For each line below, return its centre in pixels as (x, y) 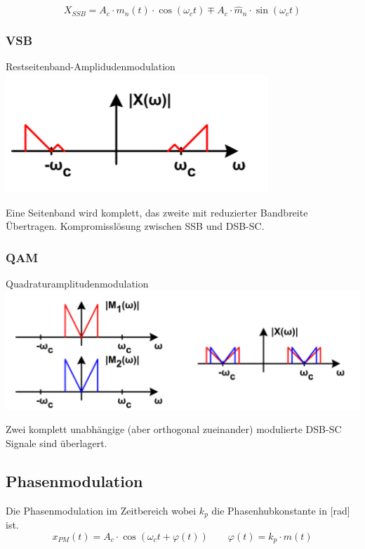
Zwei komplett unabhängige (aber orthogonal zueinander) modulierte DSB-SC (174, 429)
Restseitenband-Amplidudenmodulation (91, 66)
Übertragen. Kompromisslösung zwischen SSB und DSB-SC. (135, 226)
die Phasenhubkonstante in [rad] (281, 510)
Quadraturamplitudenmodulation (77, 284)
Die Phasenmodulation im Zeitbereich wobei (101, 510)
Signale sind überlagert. (57, 443)
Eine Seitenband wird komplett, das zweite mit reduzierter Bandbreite (157, 212)
